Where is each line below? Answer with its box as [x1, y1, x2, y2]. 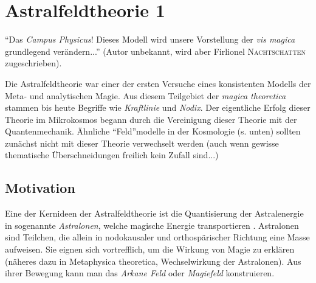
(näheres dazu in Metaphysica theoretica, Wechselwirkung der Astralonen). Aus [5, 254, 301, 267]
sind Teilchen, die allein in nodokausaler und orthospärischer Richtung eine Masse [5, 231, 310, 243]
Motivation [5, 178, 75, 197]
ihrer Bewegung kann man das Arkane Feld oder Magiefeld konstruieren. [5, 267, 275, 279]
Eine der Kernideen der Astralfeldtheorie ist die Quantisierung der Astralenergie [5, 207, 304, 220]
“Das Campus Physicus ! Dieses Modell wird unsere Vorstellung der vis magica [5, 33, 295, 46]
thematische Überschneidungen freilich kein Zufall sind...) [5, 148, 219, 161]
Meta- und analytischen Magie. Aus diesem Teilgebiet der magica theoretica [5, 89, 286, 102]
